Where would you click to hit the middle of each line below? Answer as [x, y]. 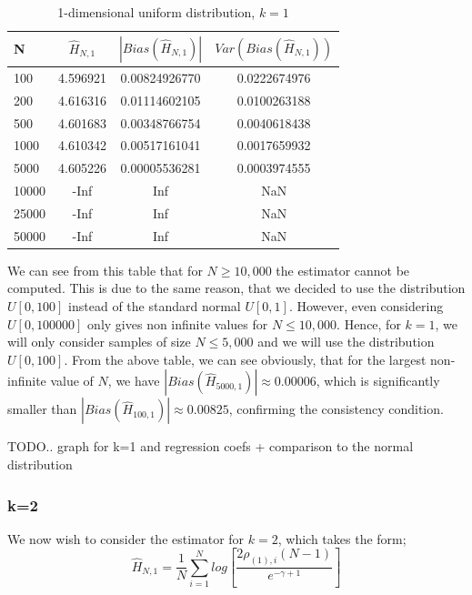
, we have [134, 381]
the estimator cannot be [343, 270]
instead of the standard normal [155, 306]
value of [72, 381]
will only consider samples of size [99, 342]
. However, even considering [366, 306]
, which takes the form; [342, 538]
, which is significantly [378, 381]
